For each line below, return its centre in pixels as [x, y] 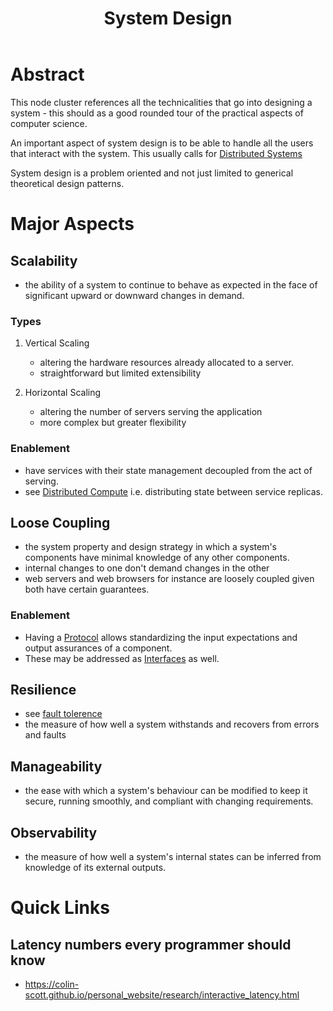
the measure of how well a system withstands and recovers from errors [172, 724]
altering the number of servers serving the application [151, 412]
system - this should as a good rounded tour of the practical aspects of [157, 113]
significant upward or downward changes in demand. [134, 295]
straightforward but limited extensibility [120, 373]
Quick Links [60, 908]
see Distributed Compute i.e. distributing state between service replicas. [173, 491]
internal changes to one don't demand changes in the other [147, 568]
